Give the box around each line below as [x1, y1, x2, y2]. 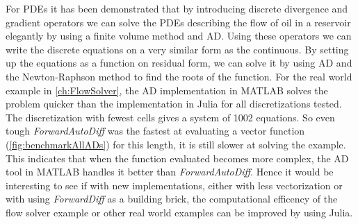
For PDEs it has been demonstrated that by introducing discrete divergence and [6, 1, 348, 15]
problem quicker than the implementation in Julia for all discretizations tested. [6, 96, 342, 111]
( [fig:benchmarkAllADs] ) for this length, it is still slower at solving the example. [6, 137, 346, 151]
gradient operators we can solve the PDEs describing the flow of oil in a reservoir [6, 15, 351, 29]
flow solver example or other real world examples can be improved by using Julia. [6, 205, 353, 219]
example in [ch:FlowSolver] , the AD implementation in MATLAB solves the [6, 83, 328, 97]
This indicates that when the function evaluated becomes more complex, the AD [6, 150, 349, 165]
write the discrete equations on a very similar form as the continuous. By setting [6, 42, 349, 56]
